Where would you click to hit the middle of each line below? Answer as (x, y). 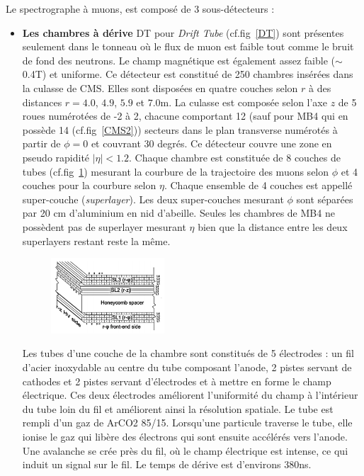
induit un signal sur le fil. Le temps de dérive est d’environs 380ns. (167, 464)
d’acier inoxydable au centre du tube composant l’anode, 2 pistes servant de (187, 367)
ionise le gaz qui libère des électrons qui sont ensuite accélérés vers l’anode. (185, 436)
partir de (41, 143)
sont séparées (325, 199)
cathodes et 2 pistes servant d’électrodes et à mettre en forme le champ (177, 381)
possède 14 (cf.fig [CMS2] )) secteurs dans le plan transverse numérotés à (180, 129)
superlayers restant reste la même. (96, 240)
